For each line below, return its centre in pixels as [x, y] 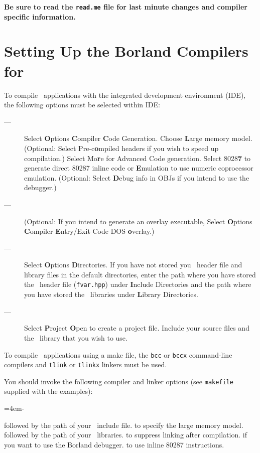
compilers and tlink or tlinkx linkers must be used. [86, 364]
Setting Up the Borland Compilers [126, 51]
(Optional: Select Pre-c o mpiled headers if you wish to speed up [121, 148]
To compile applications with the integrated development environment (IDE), [125, 95]
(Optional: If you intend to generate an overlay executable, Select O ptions [138, 221]
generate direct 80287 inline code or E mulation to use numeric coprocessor [139, 168]
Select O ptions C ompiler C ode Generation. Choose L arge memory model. [138, 138]
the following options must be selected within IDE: [82, 105]
